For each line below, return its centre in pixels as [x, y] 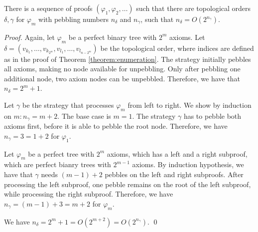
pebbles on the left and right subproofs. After [174, 174]
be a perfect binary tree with [113, 37]
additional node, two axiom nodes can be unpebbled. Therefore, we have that [122, 78]
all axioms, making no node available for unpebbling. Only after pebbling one [122, 69]
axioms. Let [187, 37]
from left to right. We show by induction [190, 105]
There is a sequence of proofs [48, 8]
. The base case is [84, 116]
